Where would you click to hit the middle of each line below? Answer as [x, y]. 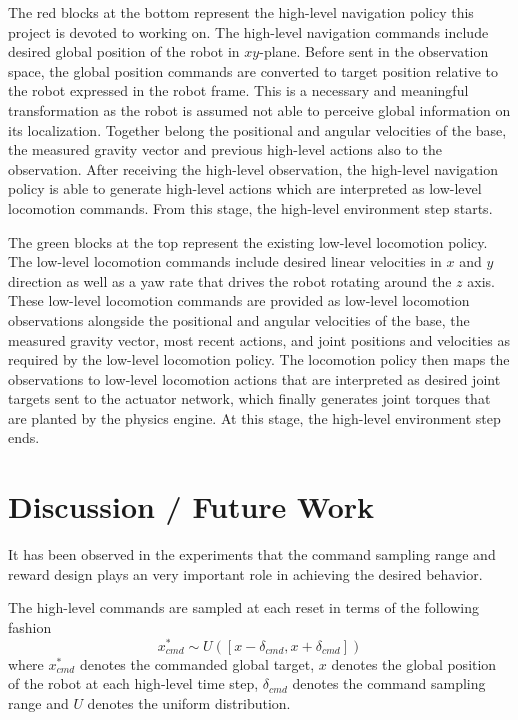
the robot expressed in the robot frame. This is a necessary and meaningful [238, 90]
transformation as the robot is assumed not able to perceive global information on [259, 109]
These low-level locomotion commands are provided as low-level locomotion [239, 300]
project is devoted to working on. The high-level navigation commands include [248, 31]
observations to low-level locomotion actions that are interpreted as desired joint [254, 378]
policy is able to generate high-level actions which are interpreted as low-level [245, 188]
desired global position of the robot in [124, 51]
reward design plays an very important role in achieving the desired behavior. [245, 573]
